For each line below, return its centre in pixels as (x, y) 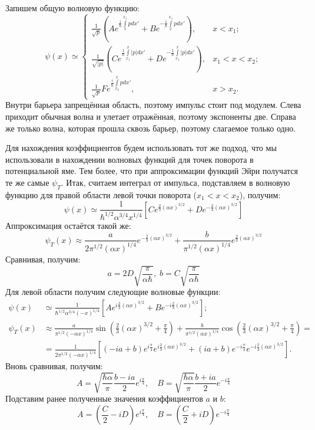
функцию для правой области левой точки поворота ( (101, 194)
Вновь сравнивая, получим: (54, 366)
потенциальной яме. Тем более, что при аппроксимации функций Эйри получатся (152, 171)
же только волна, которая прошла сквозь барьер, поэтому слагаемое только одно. (151, 128)
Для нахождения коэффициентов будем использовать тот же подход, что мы (141, 148)
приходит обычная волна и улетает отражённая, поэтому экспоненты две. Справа (151, 116)
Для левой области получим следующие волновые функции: (113, 291)
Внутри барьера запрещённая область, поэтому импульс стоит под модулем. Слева (153, 105)
